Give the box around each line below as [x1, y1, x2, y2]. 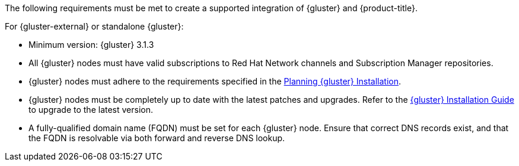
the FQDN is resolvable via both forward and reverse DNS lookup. [28, 133, 285, 143]
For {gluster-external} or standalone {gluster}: [5, 21, 184, 31]
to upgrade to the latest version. [28, 105, 154, 115]
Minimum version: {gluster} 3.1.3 [28, 40, 154, 50]
